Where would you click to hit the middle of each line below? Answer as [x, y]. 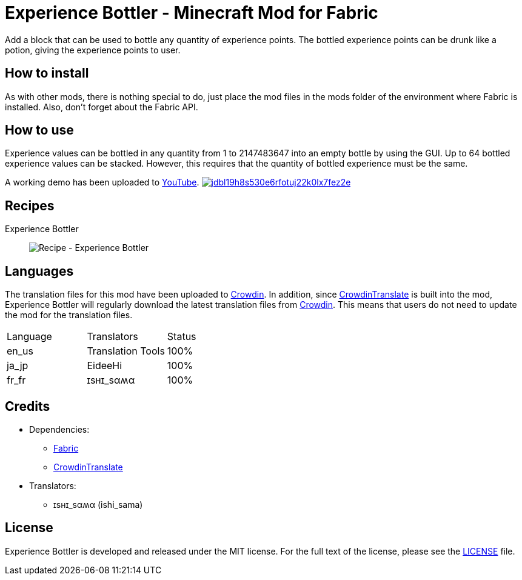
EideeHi [105, 366]
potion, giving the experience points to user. [93, 50]
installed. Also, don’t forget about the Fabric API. [102, 107]
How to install [47, 73]
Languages [39, 271]
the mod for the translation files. [69, 315]
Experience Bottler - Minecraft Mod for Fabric [192, 13]
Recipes [30, 205]
